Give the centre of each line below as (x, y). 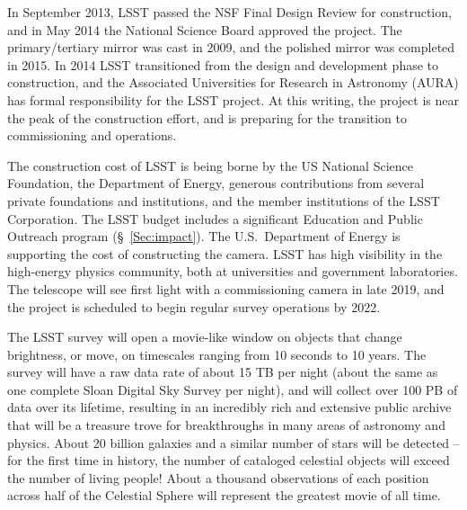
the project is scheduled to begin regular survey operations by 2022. (194, 306)
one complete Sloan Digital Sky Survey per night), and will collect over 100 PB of (233, 389)
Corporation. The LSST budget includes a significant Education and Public (215, 218)
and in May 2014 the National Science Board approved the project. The (205, 29)
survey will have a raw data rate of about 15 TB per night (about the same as (223, 372)
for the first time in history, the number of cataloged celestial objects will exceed (229, 460)
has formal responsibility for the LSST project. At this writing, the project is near (233, 99)
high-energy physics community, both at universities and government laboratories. (233, 271)
